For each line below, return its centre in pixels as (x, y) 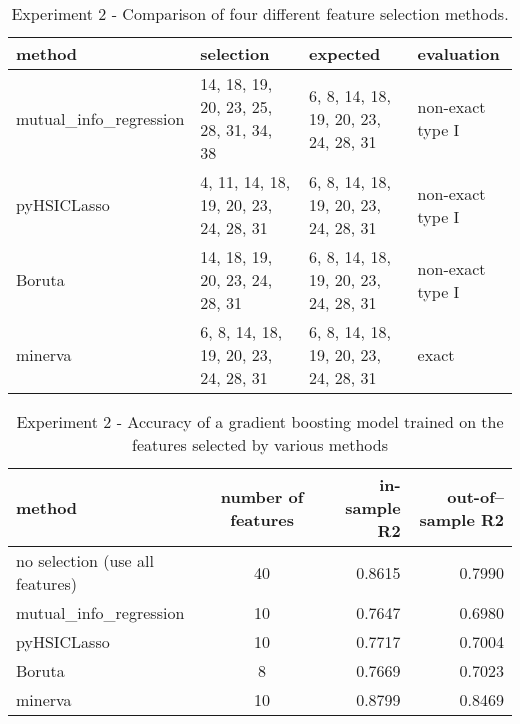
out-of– (475, 496)
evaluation (458, 53)
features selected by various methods (260, 444)
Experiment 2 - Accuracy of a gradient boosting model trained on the (260, 421)
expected (345, 53)
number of (262, 496)
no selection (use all (85, 560)
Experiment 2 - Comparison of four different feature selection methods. (260, 13)
